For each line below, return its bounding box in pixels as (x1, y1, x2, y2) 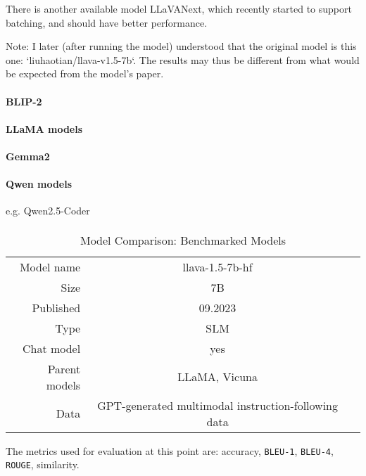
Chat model (22, 340, 81, 356)
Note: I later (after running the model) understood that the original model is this (6, 39, 357, 53)
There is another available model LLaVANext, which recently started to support (6, 1, 352, 15)
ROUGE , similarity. (6, 457, 80, 472)
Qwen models (6, 176, 72, 191)
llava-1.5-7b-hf (182, 258, 253, 275)
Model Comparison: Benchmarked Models (80, 231, 286, 248)
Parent (47, 360, 81, 377)
